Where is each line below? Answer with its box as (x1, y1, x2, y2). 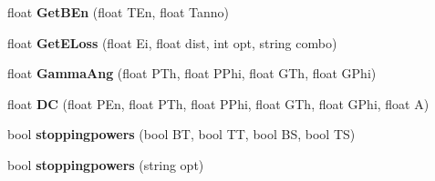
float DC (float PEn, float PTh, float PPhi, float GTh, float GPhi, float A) (7, 94, 430, 113)
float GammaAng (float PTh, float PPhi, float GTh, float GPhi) (7, 64, 377, 83)
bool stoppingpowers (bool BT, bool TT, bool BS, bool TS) (7, 125, 356, 144)
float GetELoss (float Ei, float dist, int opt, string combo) (7, 33, 337, 52)
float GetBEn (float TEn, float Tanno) (7, 3, 230, 21)
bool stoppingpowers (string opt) (7, 155, 204, 174)
